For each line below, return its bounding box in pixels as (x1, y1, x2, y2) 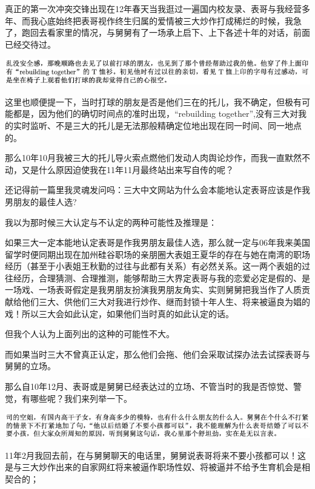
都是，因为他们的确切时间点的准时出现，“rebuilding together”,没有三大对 (13, 107, 298, 120)
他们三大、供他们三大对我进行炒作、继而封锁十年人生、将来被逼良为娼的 (21, 295, 310, 308)
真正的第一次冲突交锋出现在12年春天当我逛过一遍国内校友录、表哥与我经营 (5, 2, 302, 15)
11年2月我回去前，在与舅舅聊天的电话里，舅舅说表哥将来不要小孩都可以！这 (5, 448, 306, 461)
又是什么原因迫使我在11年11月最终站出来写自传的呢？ (21, 163, 234, 176)
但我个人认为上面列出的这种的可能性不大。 (5, 327, 174, 340)
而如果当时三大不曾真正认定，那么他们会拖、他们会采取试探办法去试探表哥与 (5, 347, 310, 360)
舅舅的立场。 (5, 359, 56, 372)
